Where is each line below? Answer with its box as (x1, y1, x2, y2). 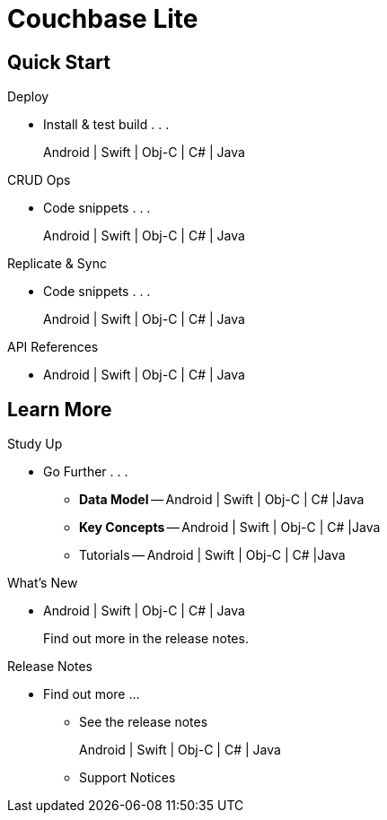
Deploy (7, 89, 49, 105)
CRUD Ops (7, 172, 71, 188)
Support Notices (79, 770, 176, 786)
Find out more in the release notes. (43, 631, 249, 647)
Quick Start (7, 50, 110, 74)
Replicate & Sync (7, 256, 107, 272)
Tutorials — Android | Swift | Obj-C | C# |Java (79, 547, 346, 563)
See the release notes (79, 714, 208, 730)
